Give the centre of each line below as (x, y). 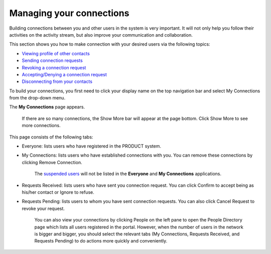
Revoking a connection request (54, 67)
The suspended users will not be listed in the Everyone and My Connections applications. (128, 174)
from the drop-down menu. (37, 98)
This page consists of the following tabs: (51, 137)
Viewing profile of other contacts (56, 53)
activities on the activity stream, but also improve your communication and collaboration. (101, 35)
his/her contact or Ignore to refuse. (58, 192)
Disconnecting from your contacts (57, 82)
